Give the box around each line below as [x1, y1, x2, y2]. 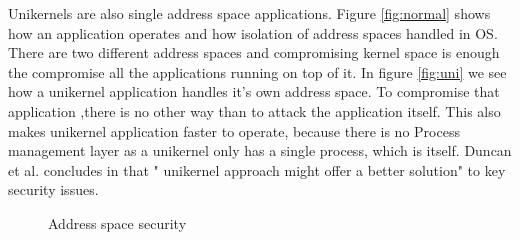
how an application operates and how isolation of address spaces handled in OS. [8, 22, 498, 43]
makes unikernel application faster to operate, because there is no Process [8, 120, 460, 141]
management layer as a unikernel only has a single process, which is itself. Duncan [8, 140, 512, 161]
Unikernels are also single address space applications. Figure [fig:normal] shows [8, 3, 491, 23]
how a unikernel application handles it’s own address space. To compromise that [8, 81, 500, 102]
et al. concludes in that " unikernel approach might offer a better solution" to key [8, 159, 506, 180]
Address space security [48, 212, 187, 233]
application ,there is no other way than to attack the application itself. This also [8, 100, 501, 121]
